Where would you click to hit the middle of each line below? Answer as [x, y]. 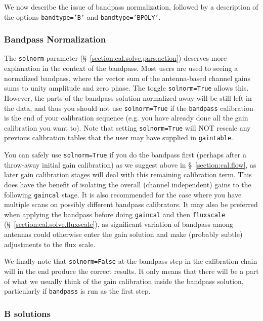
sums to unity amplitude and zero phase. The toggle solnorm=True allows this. [126, 88]
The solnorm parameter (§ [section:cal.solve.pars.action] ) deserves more [116, 58]
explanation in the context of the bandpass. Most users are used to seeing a [121, 68]
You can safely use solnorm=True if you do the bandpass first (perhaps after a [125, 155]
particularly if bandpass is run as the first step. [77, 291]
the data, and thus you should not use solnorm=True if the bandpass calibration [129, 108]
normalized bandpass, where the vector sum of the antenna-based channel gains [127, 78]
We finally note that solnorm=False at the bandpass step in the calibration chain [131, 261]
